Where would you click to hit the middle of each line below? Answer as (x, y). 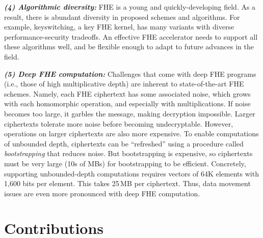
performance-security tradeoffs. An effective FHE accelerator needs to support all (131, 36)
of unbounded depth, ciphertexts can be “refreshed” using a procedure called (124, 143)
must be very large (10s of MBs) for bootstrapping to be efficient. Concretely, (125, 163)
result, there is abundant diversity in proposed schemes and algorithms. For (122, 17)
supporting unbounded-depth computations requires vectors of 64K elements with (131, 173)
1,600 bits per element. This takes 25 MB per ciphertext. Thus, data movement (127, 183)
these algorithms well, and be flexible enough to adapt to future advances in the (129, 47)
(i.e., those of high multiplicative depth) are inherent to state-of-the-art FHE (124, 84)
